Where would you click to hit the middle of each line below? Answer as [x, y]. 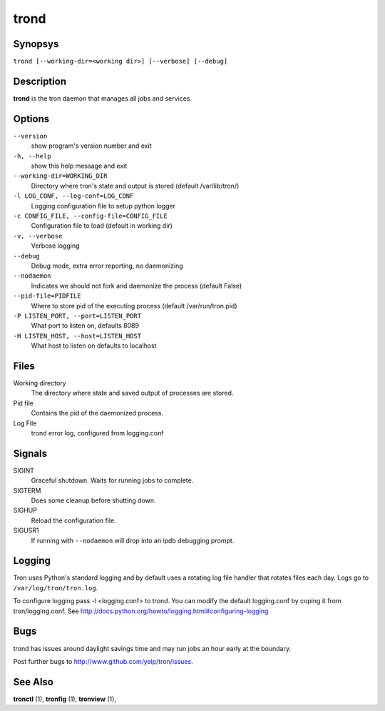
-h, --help [32, 156]
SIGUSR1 [26, 530]
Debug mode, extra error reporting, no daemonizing [107, 266]
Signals [30, 453]
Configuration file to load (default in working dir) [102, 226]
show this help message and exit [79, 166]
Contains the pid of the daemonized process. [97, 413]
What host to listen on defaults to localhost [94, 346]
